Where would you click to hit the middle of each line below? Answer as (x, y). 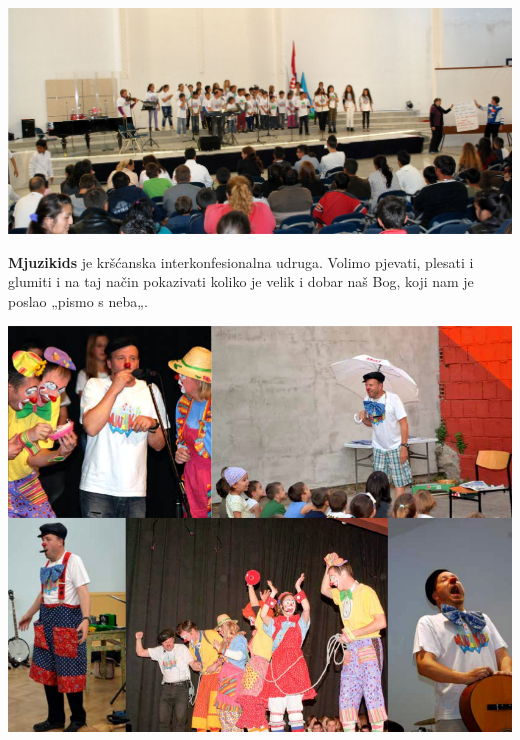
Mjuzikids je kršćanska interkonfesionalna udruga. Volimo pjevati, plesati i (241, 261)
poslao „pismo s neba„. (78, 300)
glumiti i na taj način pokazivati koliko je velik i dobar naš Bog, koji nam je (241, 281)
